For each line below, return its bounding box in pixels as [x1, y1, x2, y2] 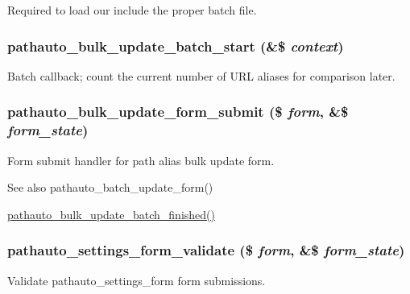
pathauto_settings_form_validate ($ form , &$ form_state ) [7, 240, 405, 260]
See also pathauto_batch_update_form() [7, 179, 213, 196]
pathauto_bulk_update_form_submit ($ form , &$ [7, 101, 349, 122]
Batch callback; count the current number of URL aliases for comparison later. [7, 67, 396, 84]
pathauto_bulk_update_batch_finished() [7, 205, 215, 222]
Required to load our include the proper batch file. [7, 2, 257, 18]
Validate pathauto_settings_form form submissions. [7, 271, 266, 288]
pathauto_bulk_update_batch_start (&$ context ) [7, 35, 344, 56]
